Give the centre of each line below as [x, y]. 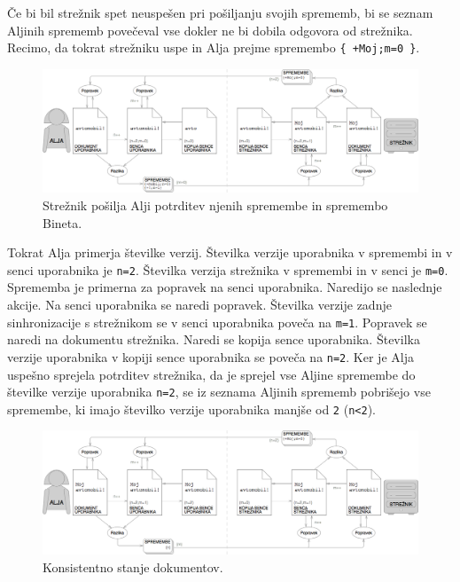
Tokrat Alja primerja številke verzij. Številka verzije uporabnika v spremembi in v [230, 252]
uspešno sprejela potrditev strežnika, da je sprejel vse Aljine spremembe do [211, 374]
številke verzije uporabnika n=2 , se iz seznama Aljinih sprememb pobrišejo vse [219, 392]
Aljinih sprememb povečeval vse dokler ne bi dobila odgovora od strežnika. [210, 30]
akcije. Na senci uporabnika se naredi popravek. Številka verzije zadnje [199, 304]
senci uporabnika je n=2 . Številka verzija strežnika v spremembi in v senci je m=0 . [228, 269]
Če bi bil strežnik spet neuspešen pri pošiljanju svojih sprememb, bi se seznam [220, 12]
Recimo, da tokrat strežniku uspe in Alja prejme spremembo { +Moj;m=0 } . [214, 47]
